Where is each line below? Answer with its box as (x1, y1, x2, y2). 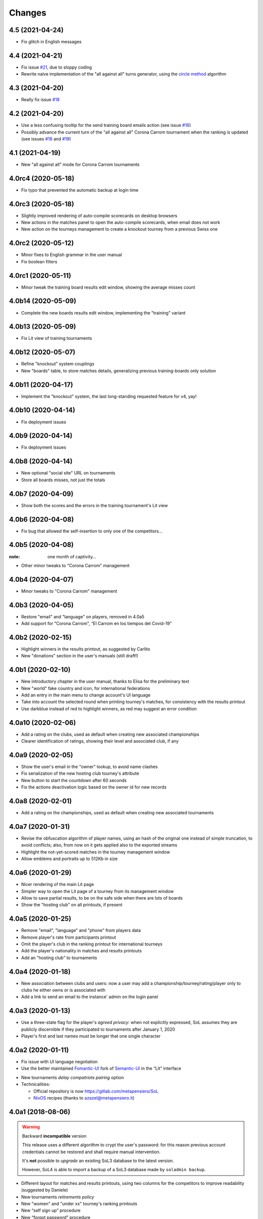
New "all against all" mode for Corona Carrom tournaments (21, 161, 140, 167)
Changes (9, 7, 46, 18)
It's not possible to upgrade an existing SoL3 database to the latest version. (22, 1158, 174, 1163)
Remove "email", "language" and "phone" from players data (21, 927, 141, 933)
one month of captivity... (47, 553, 97, 559)
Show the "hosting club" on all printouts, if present (21, 902, 123, 908)
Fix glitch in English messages (21, 39, 82, 45)
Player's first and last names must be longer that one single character (21, 1033, 161, 1039)
